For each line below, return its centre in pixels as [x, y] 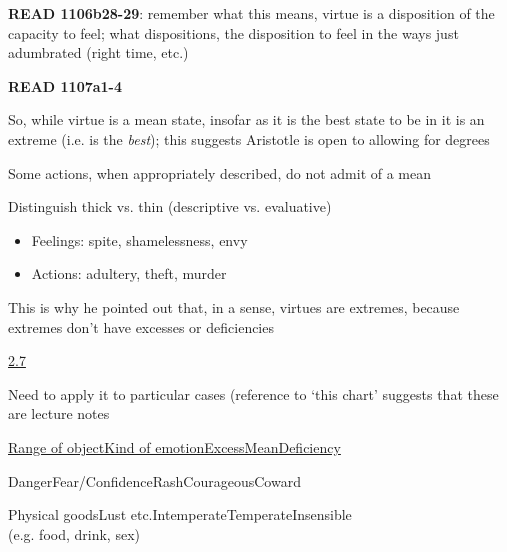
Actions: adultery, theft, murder [129, 273]
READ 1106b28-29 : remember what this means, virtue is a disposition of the [251, 13]
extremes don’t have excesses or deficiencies [141, 326]
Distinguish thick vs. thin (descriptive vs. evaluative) [170, 206]
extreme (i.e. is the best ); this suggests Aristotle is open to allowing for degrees [249, 138]
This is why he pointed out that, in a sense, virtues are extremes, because [234, 306]
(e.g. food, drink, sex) [74, 533]
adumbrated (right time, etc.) [98, 52]
